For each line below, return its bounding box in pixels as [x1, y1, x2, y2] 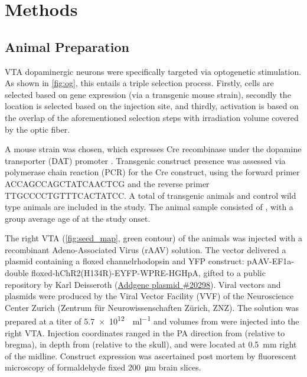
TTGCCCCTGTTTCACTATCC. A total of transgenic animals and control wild [5, 189, 296, 201]
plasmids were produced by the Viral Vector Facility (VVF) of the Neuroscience [5, 290, 294, 302]
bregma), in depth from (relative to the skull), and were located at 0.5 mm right [5, 338, 297, 350]
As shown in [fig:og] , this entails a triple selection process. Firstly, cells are [5, 77, 274, 89]
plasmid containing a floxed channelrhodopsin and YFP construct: [5, 255, 244, 267]
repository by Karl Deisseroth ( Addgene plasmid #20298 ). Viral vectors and [5, 278, 281, 290]
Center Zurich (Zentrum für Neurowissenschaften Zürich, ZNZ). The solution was [5, 301, 299, 313]
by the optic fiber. [5, 123, 70, 135]
